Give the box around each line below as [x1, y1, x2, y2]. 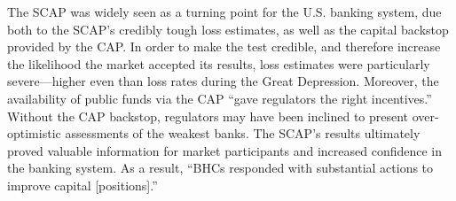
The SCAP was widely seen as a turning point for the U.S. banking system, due [7, 3, 442, 20]
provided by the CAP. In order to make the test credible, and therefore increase [7, 37, 441, 56]
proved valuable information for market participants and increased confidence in [7, 141, 443, 159]
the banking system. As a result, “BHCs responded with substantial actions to [7, 158, 434, 177]
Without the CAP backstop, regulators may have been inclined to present [7, 106, 409, 125]
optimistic [7, 124, 61, 143]
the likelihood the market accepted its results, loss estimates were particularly [7, 54, 430, 73]
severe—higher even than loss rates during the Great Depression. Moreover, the [7, 72, 439, 90]
